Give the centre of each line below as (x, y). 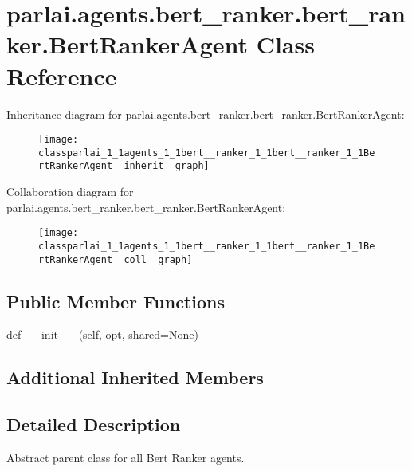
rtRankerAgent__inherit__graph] (124, 166)
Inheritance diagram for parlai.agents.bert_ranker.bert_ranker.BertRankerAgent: (206, 114)
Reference (62, 75)
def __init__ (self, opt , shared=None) (102, 334)
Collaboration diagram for (70, 192)
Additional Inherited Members (135, 377)
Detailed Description (94, 424)
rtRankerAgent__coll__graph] (116, 259)
